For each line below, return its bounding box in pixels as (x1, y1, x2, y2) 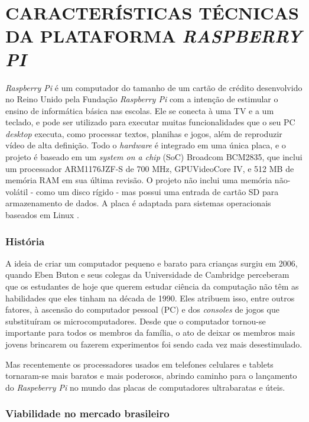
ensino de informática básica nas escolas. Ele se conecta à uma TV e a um (5, 104, 274, 116)
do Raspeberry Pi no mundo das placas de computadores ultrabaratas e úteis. (5, 381, 285, 393)
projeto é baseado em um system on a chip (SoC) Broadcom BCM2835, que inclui (5, 151, 303, 163)
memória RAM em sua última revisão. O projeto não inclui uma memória (5, 174, 272, 186)
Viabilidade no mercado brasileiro (5, 406, 170, 421)
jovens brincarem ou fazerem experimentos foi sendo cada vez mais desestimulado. (5, 338, 303, 350)
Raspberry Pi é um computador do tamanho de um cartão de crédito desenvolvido (5, 81, 303, 93)
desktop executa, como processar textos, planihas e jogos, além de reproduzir (5, 127, 282, 139)
